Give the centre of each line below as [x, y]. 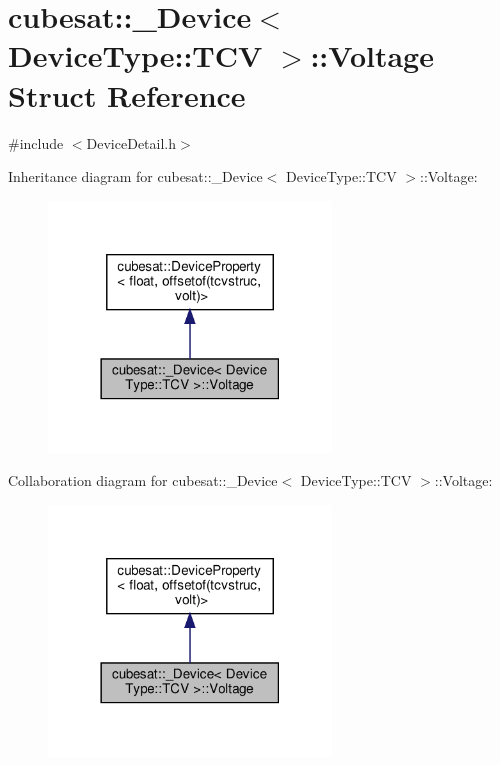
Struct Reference [127, 94]
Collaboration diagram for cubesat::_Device [143, 480]
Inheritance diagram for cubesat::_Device [135, 176]
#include [36, 142]
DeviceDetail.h [131, 142]
